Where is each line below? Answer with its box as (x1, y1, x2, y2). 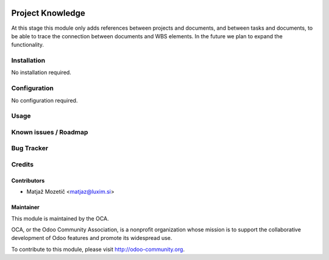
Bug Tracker (11, 144, 49, 152)
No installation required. (11, 69, 71, 76)
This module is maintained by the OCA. (11, 214, 109, 222)
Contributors (11, 177, 45, 184)
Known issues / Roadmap (11, 128, 88, 136)
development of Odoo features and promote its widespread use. (11, 234, 172, 242)
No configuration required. (11, 97, 78, 104)
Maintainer (11, 204, 40, 211)
